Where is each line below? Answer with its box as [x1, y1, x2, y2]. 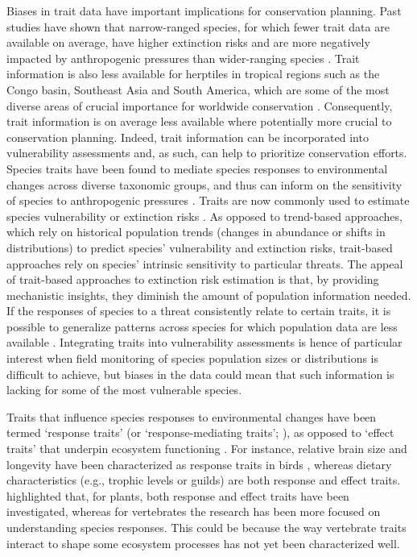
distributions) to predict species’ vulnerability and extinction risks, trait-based [6, 239, 393, 256]
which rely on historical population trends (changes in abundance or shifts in [6, 223, 386, 240]
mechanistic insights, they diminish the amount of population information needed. [6, 286, 411, 303]
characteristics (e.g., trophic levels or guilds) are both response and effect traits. [6, 472, 401, 488]
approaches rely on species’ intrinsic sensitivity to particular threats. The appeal [6, 255, 403, 272]
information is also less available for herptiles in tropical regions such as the [6, 65, 380, 82]
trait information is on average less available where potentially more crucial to [6, 113, 392, 130]
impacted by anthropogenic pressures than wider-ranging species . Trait [6, 49, 360, 66]
